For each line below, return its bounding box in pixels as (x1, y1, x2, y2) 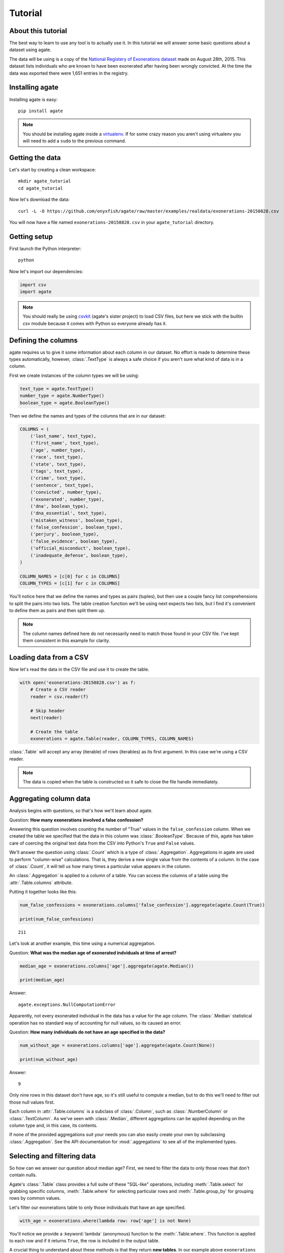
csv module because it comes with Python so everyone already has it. (22, 320, 167, 326)
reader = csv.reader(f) (30, 694, 88, 699)
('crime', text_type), (30, 475, 86, 481)
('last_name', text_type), (30, 433, 97, 439)
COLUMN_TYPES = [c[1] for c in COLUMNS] (19, 580, 120, 586)
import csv (19, 282, 46, 288)
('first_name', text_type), (30, 440, 99, 446)
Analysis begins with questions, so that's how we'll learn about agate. (9, 807, 152, 814)
